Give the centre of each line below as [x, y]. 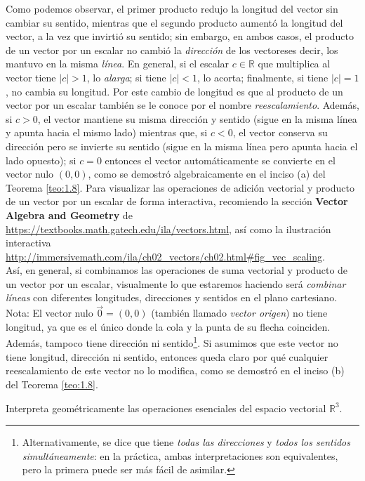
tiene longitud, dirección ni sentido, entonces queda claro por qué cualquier [167, 356]
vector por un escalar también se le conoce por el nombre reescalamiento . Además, [182, 105]
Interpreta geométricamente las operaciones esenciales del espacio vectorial [166, 408]
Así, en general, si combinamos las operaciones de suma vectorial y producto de [177, 270]
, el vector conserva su [280, 132]
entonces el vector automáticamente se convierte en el [220, 160]
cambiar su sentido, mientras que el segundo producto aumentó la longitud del [174, 22]
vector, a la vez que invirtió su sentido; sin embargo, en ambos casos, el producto [180, 36]
